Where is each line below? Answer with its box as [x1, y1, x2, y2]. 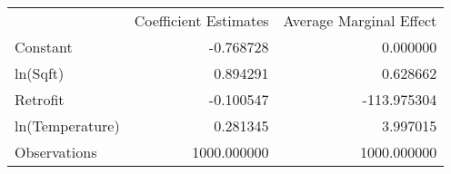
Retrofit [15, 89, 65, 110]
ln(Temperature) [15, 115, 120, 136]
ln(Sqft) [15, 63, 65, 83]
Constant [15, 36, 73, 57]
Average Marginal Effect [283, 10, 437, 31]
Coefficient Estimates [134, 10, 269, 31]
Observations [15, 141, 97, 162]
